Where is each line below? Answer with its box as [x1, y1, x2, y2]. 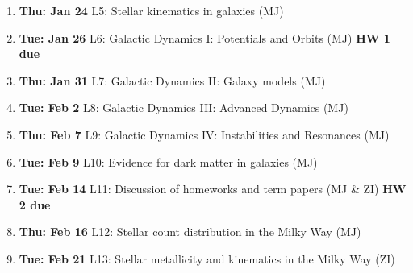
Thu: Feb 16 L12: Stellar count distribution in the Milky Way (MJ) [19, 223, 361, 240]
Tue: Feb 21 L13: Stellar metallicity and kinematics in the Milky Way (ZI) [19, 250, 395, 267]
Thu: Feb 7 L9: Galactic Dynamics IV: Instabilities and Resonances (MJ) [19, 126, 390, 143]
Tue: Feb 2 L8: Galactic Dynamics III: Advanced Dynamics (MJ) [19, 99, 348, 116]
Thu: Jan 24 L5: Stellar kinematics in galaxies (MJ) [19, 2, 284, 19]
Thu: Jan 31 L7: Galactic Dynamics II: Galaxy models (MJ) [19, 72, 326, 89]
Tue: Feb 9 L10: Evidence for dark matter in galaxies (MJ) [19, 153, 318, 170]
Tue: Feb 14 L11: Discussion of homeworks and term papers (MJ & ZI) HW [19, 180, 407, 197]
